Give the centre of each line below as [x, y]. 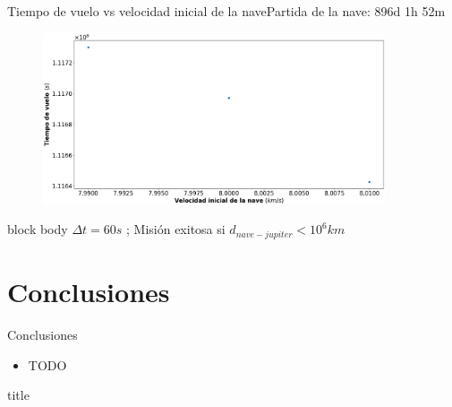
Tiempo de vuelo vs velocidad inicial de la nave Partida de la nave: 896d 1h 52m [226, 11]
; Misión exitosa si [176, 229]
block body [38, 229]
